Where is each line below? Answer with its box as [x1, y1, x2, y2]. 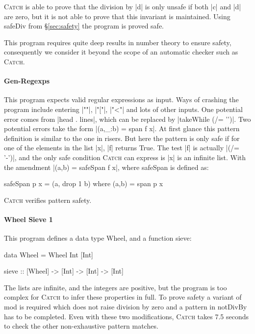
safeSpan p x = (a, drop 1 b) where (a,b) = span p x [4, 178, 163, 189]
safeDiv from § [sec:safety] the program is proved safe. [4, 21, 164, 31]
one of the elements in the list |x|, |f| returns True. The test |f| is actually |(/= [4, 142, 239, 153]
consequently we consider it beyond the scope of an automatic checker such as [4, 47, 238, 57]
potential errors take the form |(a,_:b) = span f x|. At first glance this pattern [4, 123, 240, 134]
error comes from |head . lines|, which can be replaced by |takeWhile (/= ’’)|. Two [4, 113, 251, 124]
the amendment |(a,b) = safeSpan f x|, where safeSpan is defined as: [4, 162, 209, 172]
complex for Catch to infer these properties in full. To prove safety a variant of [4, 292, 242, 302]
